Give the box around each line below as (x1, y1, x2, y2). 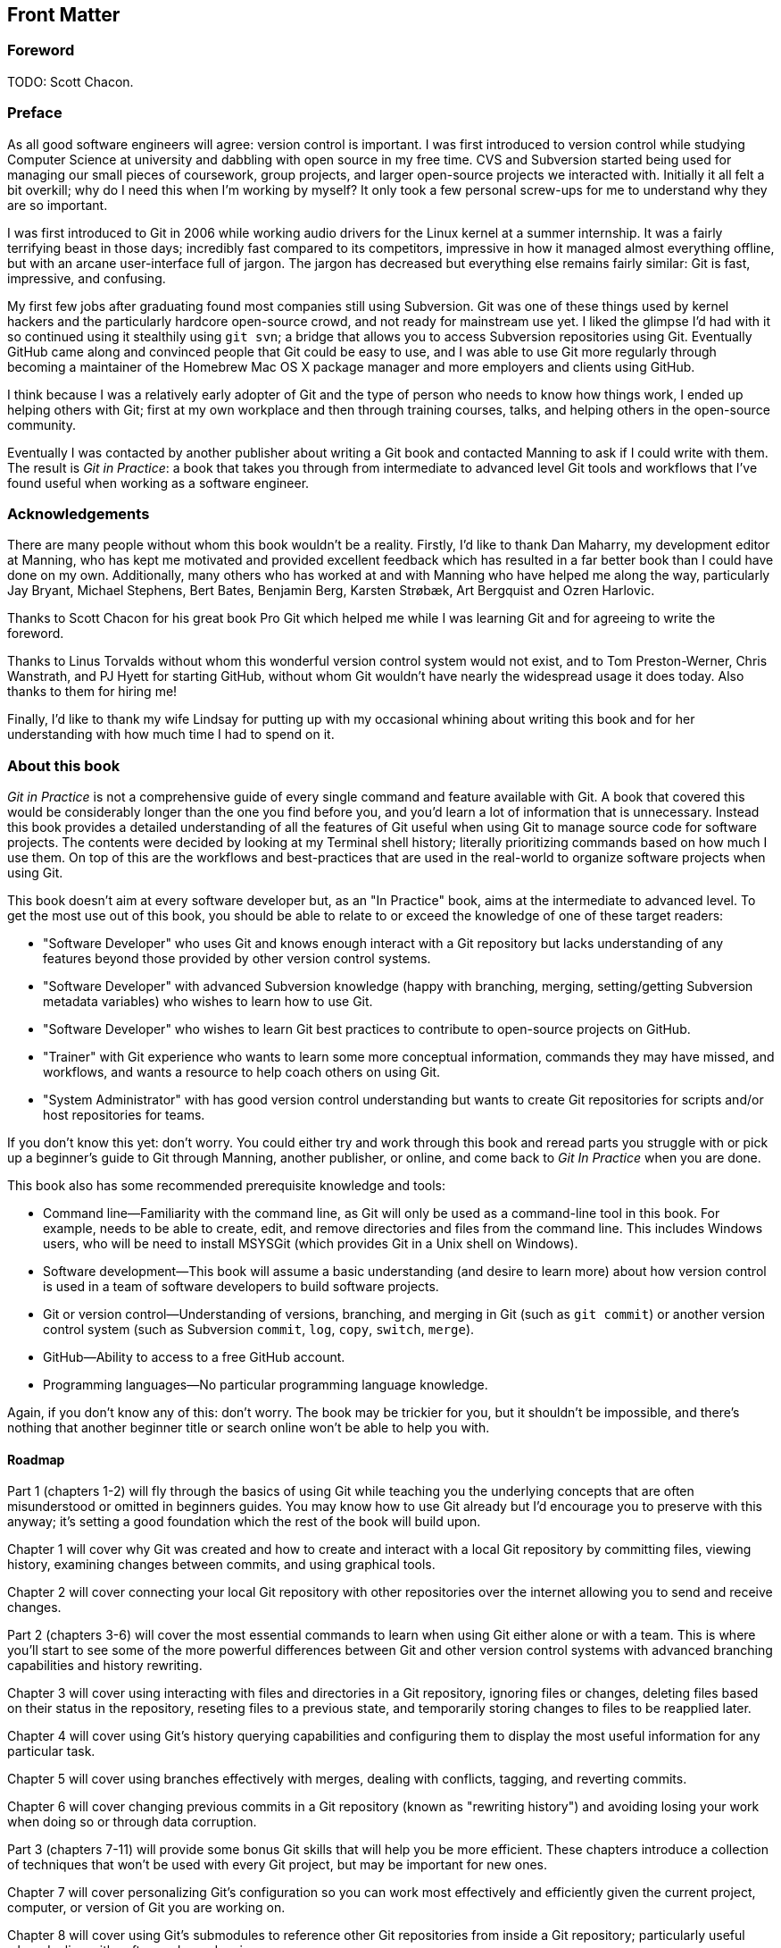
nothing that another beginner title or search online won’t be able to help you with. (7, 1420, 490, 1436)
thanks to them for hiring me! (7, 684, 178, 700)
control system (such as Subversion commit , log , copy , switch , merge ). (43, 1322, 475, 1338)
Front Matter (7, 4, 120, 26)
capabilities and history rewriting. (7, 1658, 203, 1674)
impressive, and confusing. (7, 270, 166, 286)
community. (7, 416, 76, 432)
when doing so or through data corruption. (7, 1814, 257, 1830)
